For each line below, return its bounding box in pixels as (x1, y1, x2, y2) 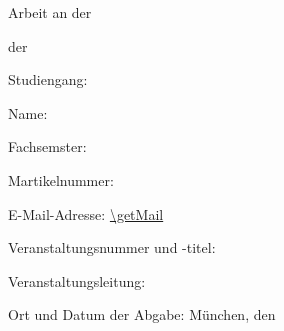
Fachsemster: (8, 136, 87, 157)
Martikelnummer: (8, 169, 114, 190)
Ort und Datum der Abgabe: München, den (8, 304, 276, 325)
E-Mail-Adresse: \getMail (8, 203, 164, 224)
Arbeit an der (8, 2, 92, 22)
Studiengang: (8, 69, 88, 90)
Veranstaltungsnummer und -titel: (8, 237, 216, 258)
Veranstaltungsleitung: (8, 270, 146, 291)
